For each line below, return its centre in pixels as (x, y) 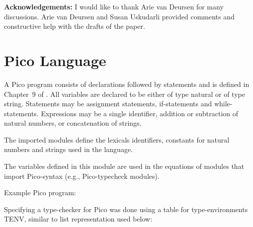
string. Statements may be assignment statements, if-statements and (108, 104)
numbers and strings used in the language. (69, 149)
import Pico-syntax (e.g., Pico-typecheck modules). (82, 176)
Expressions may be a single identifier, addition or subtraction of (140, 113)
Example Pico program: (40, 192)
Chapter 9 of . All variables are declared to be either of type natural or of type (125, 94)
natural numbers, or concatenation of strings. (73, 123)
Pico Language (55, 60)
